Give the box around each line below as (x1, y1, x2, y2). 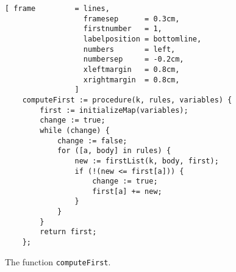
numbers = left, (83, 45, 176, 54)
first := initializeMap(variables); (40, 106, 188, 115)
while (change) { (40, 126, 110, 135)
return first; (40, 227, 97, 237)
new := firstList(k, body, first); (74, 156, 219, 165)
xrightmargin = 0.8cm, (83, 75, 180, 84)
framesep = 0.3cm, (83, 14, 180, 23)
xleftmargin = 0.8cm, (83, 65, 180, 74)
